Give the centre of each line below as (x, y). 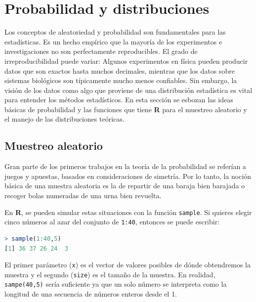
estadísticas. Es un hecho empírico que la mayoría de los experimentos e (113, 41)
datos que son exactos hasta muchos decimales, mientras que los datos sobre (120, 70)
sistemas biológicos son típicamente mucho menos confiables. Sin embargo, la (121, 80)
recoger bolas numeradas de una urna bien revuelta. (83, 195)
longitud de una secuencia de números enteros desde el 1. (91, 294)
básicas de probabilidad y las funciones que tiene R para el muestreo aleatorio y (126, 109)
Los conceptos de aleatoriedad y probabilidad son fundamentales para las (115, 32)
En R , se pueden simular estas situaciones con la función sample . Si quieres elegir (128, 212)
